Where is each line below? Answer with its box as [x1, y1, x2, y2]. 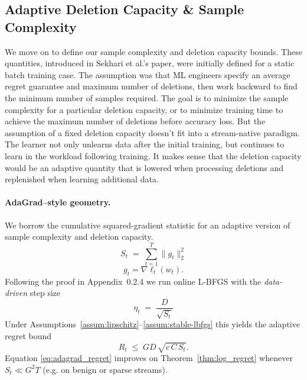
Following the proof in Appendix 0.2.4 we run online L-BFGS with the [5, 275, 262, 287]
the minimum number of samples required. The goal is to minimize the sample [5, 91, 289, 104]
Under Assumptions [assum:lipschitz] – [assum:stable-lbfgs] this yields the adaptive [5, 318, 300, 330]
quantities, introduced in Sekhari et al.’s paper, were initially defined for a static [5, 57, 295, 69]
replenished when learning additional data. [5, 173, 159, 185]
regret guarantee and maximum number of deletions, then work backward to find [5, 80, 298, 92]
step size [30, 286, 61, 299]
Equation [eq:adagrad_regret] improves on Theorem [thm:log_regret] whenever [5, 352, 293, 363]
